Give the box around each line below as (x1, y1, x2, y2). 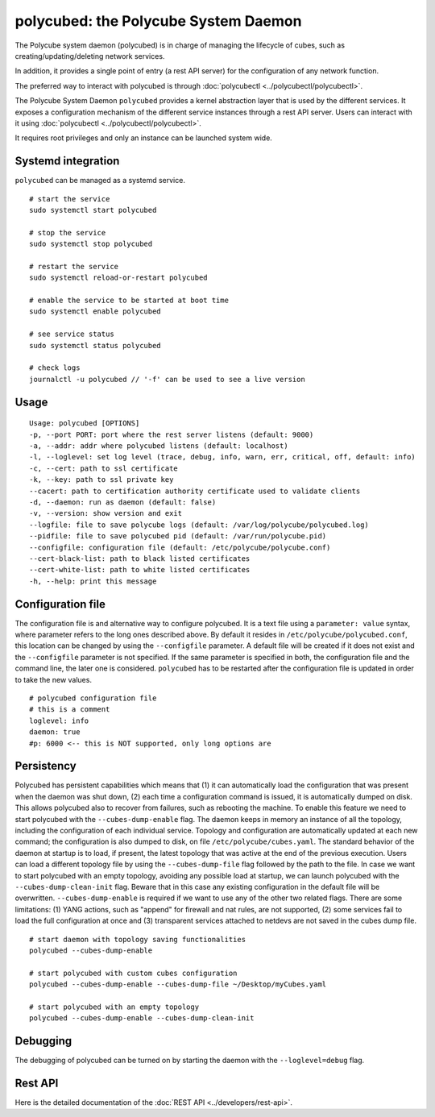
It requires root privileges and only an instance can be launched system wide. (14, 133, 273, 143)
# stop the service (29, 228, 106, 237)
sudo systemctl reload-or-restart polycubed (29, 273, 209, 282)
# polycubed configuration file (29, 693, 157, 703)
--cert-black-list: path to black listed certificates (29, 554, 251, 563)
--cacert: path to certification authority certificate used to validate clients (29, 486, 361, 496)
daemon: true (29, 728, 81, 737)
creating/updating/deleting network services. (14, 51, 165, 60)
